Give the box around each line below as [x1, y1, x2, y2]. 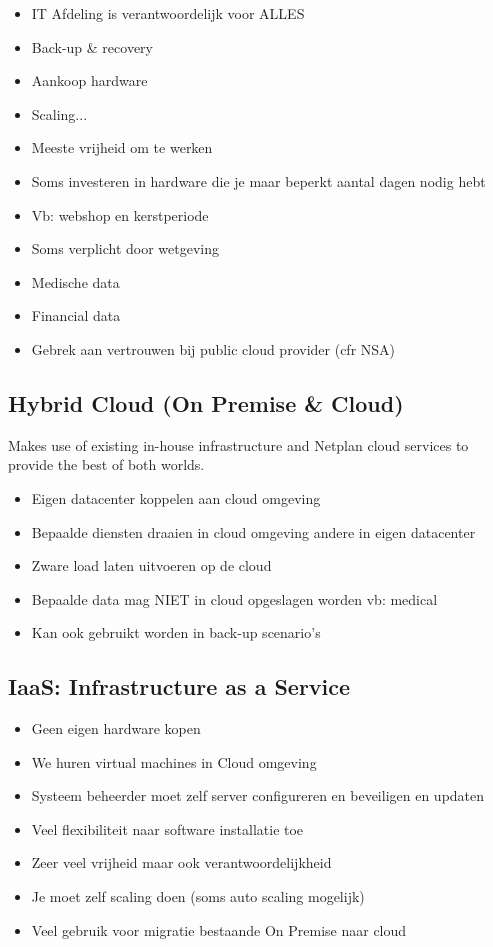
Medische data [31, 271, 120, 292]
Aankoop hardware [31, 70, 148, 91]
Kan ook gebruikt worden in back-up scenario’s [31, 622, 321, 643]
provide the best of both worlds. [8, 454, 205, 475]
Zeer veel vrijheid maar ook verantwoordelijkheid [31, 852, 332, 873]
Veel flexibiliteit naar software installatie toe [31, 818, 304, 839]
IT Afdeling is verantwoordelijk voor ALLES [31, 3, 305, 23]
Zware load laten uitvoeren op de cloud [31, 555, 272, 576]
